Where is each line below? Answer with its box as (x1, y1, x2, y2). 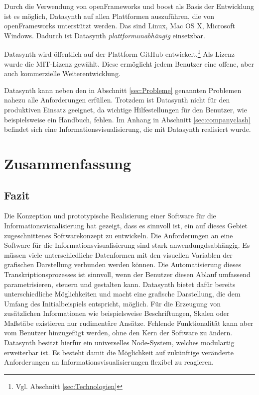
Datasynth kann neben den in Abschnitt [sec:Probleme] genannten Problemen (4, 85, 242, 95)
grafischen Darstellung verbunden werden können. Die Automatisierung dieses (4, 259, 242, 270)
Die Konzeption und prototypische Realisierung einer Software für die (4, 210, 216, 221)
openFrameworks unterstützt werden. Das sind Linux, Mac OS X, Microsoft (4, 20, 235, 31)
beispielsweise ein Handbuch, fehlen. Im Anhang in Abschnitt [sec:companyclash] (4, 114, 251, 124)
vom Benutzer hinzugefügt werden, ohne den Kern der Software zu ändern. (4, 327, 233, 338)
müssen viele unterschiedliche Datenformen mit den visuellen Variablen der (4, 249, 233, 260)
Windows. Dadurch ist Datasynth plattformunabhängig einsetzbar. (4, 30, 205, 40)
